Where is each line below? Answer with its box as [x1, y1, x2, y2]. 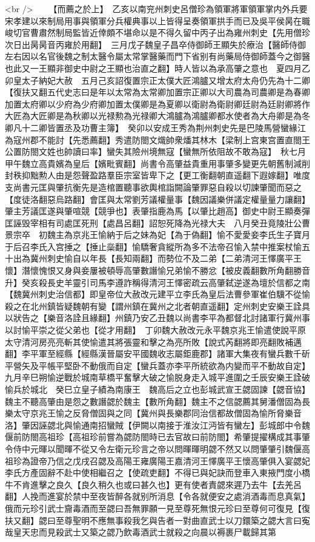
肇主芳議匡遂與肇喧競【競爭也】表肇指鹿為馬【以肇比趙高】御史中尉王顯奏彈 [5, 205, 310, 217]
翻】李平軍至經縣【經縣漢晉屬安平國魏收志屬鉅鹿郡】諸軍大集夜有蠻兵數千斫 [5, 347, 310, 360]
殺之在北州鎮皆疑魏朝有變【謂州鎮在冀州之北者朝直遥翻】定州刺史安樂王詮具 [5, 299, 310, 312]
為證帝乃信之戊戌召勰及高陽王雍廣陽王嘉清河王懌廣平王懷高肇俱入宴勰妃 [21, 454, 310, 467]
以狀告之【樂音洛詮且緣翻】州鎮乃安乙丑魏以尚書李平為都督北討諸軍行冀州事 [5, 311, 310, 324]
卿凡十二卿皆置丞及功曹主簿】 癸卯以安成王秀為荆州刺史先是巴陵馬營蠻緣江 [5, 121, 306, 134]
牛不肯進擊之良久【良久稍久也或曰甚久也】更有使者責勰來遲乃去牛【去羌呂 [5, 478, 302, 490]
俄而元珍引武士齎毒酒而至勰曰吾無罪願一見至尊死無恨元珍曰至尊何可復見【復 [5, 501, 310, 514]
